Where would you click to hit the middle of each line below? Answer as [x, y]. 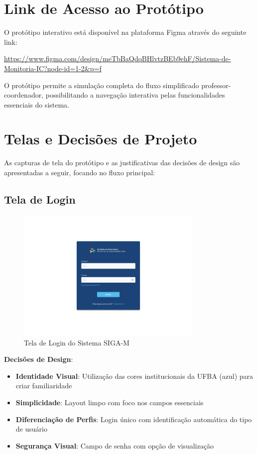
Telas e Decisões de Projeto [101, 139]
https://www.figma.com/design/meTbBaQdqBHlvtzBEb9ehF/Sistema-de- [118, 58]
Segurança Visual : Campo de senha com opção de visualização [115, 445]
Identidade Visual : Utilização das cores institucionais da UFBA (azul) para [134, 376]
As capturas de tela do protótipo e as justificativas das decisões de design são [122, 163]
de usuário [31, 429]
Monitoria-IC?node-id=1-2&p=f [53, 68]
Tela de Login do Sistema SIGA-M [77, 342]
